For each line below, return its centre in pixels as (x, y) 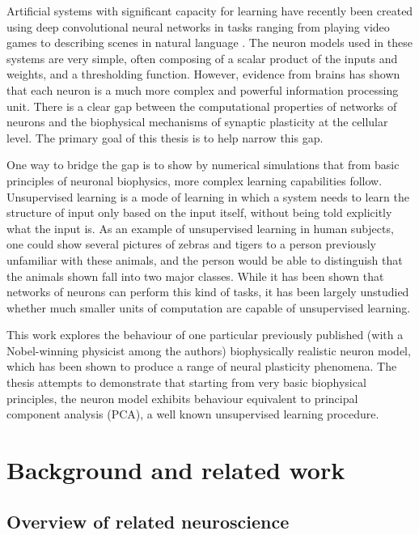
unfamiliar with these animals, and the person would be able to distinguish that (205, 259)
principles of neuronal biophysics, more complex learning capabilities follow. (195, 180)
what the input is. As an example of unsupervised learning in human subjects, (200, 228)
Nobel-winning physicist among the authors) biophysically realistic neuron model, (209, 350)
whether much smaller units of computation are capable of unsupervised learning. (209, 307)
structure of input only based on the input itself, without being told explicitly (199, 212)
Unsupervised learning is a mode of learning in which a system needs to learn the (208, 196)
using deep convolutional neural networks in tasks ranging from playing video (198, 26)
